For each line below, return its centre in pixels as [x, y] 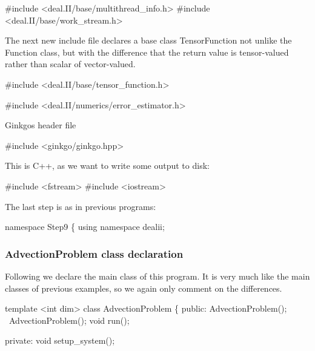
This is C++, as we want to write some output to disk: [107, 166]
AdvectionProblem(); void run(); [69, 320]
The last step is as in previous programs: [81, 206]
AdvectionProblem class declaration [94, 253]
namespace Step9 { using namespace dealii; [85, 227]
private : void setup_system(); [60, 340]
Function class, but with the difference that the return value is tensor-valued [147, 52]
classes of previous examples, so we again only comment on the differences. [144, 288]
